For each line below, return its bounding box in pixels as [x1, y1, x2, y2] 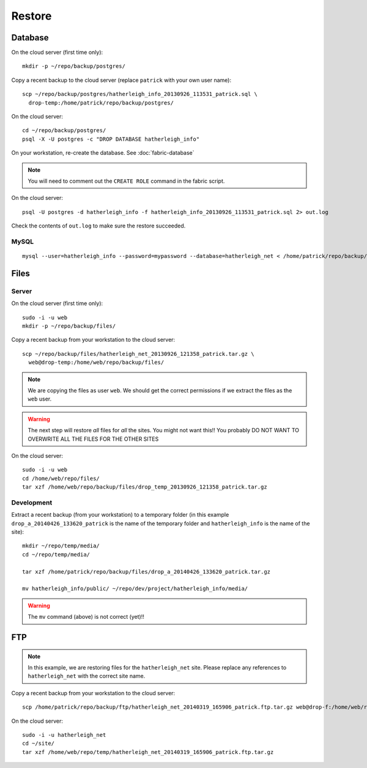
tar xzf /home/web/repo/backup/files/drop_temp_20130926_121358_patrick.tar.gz [22, 484, 267, 490]
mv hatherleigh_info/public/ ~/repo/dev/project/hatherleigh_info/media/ [22, 585, 248, 593]
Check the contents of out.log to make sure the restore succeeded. [11, 222, 186, 229]
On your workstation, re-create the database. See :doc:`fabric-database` [11, 149, 195, 157]
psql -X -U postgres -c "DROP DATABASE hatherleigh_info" [22, 135, 200, 142]
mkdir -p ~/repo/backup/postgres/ [22, 63, 125, 70]
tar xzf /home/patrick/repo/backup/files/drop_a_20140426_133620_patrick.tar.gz [22, 568, 271, 575]
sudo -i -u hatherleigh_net [22, 731, 106, 738]
